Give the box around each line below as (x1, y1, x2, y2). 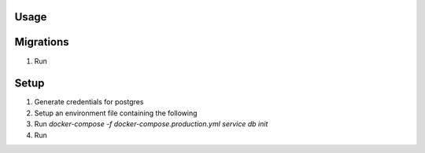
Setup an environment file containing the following (34, 108, 198, 118)
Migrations (14, 35, 70, 49)
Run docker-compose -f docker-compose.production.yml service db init (34, 119, 268, 129)
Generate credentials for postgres (34, 97, 144, 107)
